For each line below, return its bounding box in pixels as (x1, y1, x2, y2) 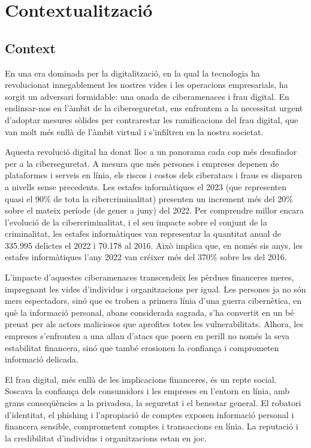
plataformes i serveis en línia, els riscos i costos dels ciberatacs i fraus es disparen (5, 169, 303, 181)
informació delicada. (5, 353, 78, 365)
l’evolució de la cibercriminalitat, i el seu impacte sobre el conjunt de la (5, 215, 267, 228)
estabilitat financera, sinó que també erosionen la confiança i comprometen (5, 341, 279, 353)
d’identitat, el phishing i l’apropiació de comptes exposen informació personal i (5, 408, 294, 420)
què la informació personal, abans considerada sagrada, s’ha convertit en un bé (5, 306, 294, 318)
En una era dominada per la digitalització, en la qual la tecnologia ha (5, 66, 260, 79)
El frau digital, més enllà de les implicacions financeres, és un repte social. (5, 373, 277, 385)
